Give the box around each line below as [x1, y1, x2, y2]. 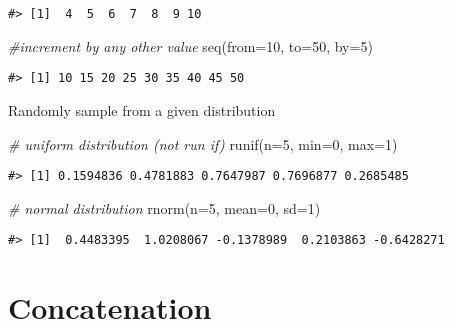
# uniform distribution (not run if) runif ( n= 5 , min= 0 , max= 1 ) [8, 133, 398, 154]
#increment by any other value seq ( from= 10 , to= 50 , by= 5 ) [8, 35, 373, 56]
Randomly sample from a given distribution [8, 99, 276, 120]
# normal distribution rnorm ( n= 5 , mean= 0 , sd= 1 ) [8, 197, 321, 218]
